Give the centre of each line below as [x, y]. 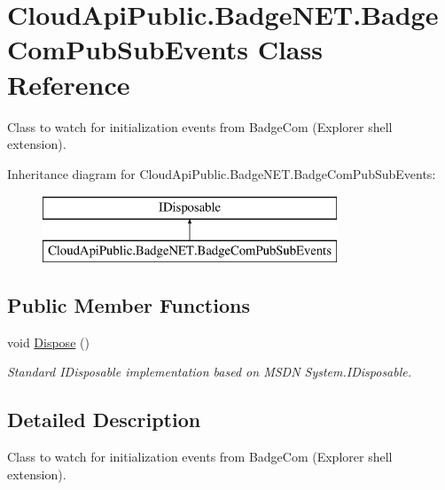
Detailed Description [104, 420]
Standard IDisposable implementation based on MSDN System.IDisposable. [210, 372]
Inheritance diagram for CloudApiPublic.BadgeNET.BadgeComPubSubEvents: [222, 173]
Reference [69, 84]
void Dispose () [48, 342]
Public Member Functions [129, 304]
